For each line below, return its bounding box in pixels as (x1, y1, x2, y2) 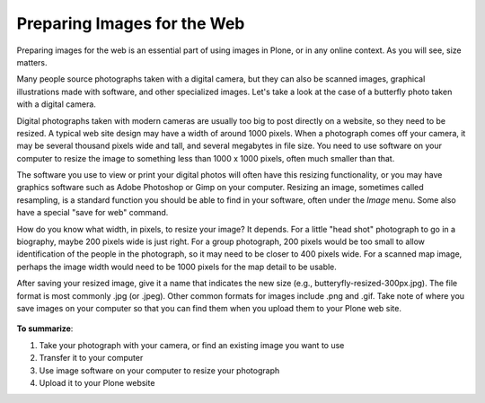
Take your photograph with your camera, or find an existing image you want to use (39, 339, 345, 350)
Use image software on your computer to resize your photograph (39, 364, 280, 376)
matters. (16, 57, 48, 67)
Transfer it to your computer (39, 353, 144, 364)
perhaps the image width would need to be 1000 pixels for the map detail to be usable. (16, 261, 337, 272)
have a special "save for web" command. (16, 207, 169, 218)
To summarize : (16, 323, 74, 334)
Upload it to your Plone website (39, 377, 155, 388)
